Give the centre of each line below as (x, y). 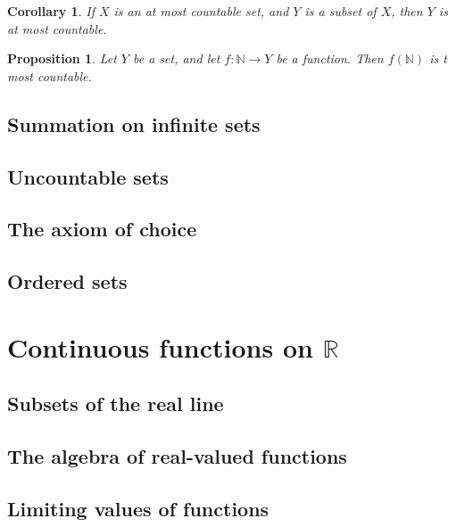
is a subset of (340, 11)
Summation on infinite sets (134, 124)
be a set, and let (176, 58)
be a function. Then (330, 58)
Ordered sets (67, 281)
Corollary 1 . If (51, 11)
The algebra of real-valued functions (177, 456)
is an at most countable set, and (201, 11)
